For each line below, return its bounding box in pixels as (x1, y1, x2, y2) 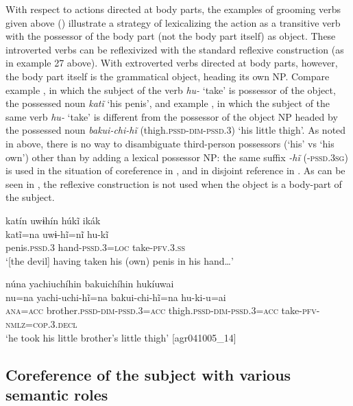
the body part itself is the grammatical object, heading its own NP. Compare (5, 69, 330, 83)
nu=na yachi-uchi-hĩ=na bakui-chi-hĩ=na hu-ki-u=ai (5, 289, 226, 304)
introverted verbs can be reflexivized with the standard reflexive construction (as (5, 42, 344, 56)
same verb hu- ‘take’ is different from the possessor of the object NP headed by (5, 109, 338, 123)
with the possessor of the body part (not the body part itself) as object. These (5, 29, 336, 43)
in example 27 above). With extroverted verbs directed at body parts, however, (5, 56, 338, 70)
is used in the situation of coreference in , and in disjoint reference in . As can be (5, 163, 345, 178)
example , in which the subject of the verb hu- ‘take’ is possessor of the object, (5, 82, 336, 97)
